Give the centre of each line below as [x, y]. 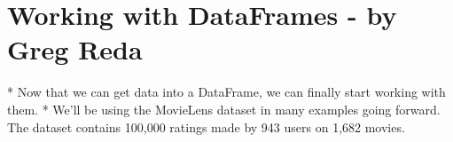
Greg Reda [75, 49]
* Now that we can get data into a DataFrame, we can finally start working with [226, 92]
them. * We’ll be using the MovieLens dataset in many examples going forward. [224, 109]
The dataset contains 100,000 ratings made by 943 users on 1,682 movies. [206, 126]
